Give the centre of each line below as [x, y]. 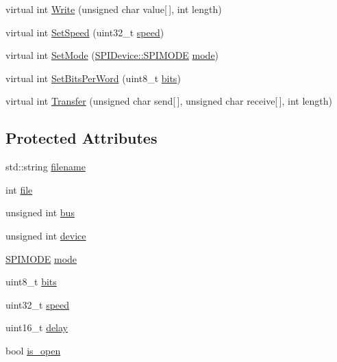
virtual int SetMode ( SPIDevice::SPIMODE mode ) [112, 55]
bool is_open [33, 350]
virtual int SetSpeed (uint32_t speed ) [85, 32]
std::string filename [46, 167]
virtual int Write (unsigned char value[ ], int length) [114, 9]
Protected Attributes [82, 138]
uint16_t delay [37, 327]
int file [19, 189]
